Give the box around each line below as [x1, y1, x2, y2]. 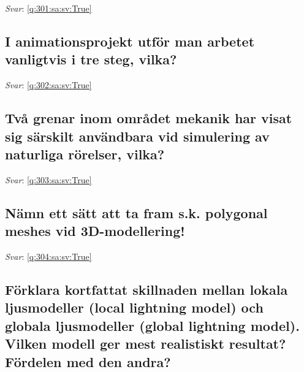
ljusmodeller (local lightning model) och [5, 298, 264, 317]
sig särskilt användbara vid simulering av [5, 126, 270, 145]
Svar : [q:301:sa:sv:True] [5, 2, 92, 14]
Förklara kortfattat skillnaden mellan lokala [5, 279, 288, 298]
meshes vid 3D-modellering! [5, 221, 185, 240]
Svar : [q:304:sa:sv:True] [5, 249, 92, 262]
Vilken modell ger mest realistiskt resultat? [5, 334, 286, 353]
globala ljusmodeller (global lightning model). [5, 316, 300, 335]
